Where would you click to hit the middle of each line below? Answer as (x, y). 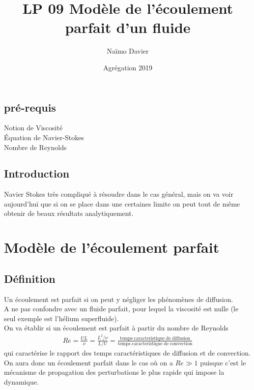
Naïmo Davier (128, 51)
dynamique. (21, 382)
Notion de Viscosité (33, 128)
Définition (30, 278)
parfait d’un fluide (128, 27)
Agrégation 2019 (128, 67)
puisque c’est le (223, 362)
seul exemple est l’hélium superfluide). (61, 318)
